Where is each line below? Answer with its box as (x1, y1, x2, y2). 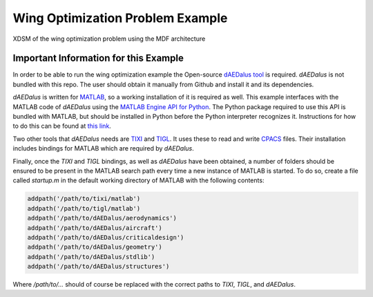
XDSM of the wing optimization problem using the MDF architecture (12, 35, 206, 43)
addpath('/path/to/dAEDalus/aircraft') (27, 224, 162, 231)
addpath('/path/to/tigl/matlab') (27, 204, 141, 212)
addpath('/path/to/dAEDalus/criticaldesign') (27, 233, 184, 241)
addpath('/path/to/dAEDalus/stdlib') (27, 253, 155, 260)
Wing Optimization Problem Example (12, 10, 228, 26)
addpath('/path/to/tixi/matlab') (27, 195, 141, 203)
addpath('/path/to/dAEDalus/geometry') (27, 243, 162, 251)
